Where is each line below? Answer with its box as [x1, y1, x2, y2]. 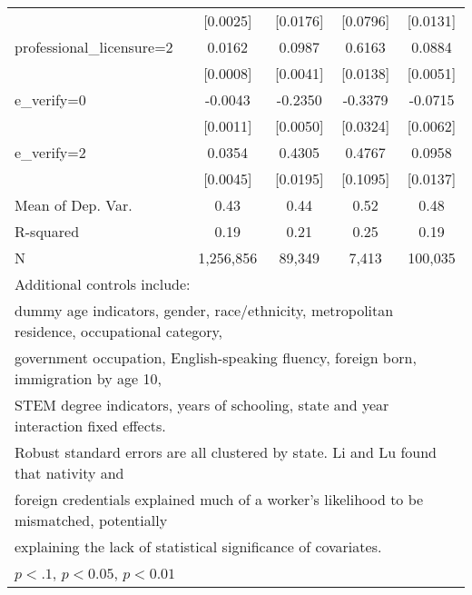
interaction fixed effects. [15, 415, 166, 436]
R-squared [15, 221, 80, 242]
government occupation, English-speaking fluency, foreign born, [15, 347, 417, 368]
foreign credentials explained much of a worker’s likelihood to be [15, 489, 424, 510]
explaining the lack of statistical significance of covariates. [15, 536, 382, 557]
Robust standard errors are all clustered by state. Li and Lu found [15, 441, 437, 462]
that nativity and [15, 462, 124, 483]
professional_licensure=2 [15, 36, 173, 57]
